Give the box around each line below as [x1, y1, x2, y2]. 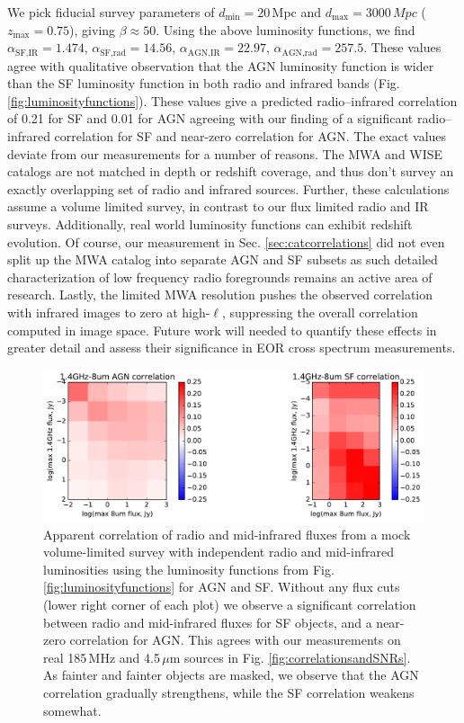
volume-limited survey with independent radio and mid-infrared [43, 542, 394, 561]
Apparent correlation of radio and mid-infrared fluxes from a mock [43, 524, 411, 543]
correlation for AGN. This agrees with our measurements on [69, 630, 401, 649]
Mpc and [272, 3, 322, 21]
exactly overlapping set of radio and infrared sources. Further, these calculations [7, 179, 450, 198]
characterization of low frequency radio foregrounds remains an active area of [7, 267, 433, 286]
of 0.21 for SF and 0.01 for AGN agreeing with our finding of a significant [7, 109, 414, 128]
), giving [69, 20, 116, 39]
